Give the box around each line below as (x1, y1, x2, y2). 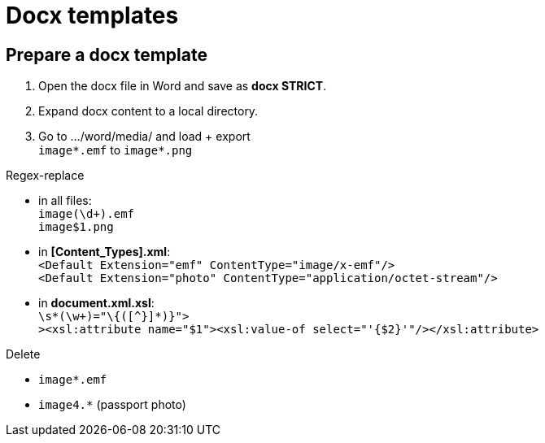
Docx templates (6, 2, 179, 29)
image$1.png (38, 220, 114, 234)
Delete (6, 347, 41, 362)
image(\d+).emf (38, 207, 135, 221)
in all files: (38, 193, 92, 208)
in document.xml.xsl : (38, 296, 155, 311)
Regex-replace (6, 168, 85, 183)
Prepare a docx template (6, 44, 207, 65)
